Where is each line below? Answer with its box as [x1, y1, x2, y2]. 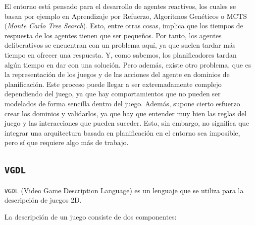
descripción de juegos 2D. [4, 195, 82, 205]
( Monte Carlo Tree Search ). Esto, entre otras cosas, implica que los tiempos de [4, 20, 243, 31]
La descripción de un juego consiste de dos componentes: [4, 211, 177, 222]
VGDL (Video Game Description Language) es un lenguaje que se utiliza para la [4, 185, 244, 195]
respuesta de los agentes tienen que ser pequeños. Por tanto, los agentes [4, 30, 222, 40]
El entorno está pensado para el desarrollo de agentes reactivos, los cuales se [4, 1, 236, 11]
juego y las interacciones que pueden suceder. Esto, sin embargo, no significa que [4, 118, 249, 128]
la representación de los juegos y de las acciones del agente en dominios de [4, 69, 230, 79]
